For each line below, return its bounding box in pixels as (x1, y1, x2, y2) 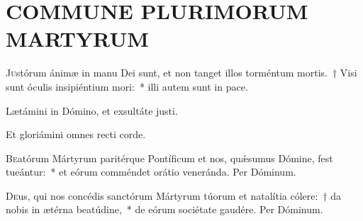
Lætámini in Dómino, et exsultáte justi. (6, 103, 178, 118)
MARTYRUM (6, 24, 149, 53)
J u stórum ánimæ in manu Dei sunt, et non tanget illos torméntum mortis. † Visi (6, 65, 357, 80)
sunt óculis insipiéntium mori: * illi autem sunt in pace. (6, 79, 248, 93)
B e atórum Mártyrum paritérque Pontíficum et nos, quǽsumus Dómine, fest (6, 150, 333, 165)
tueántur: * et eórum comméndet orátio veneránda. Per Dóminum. (6, 164, 296, 179)
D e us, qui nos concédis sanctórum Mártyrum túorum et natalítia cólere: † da (6, 188, 342, 203)
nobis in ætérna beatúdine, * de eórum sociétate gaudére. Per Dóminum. (6, 202, 323, 217)
